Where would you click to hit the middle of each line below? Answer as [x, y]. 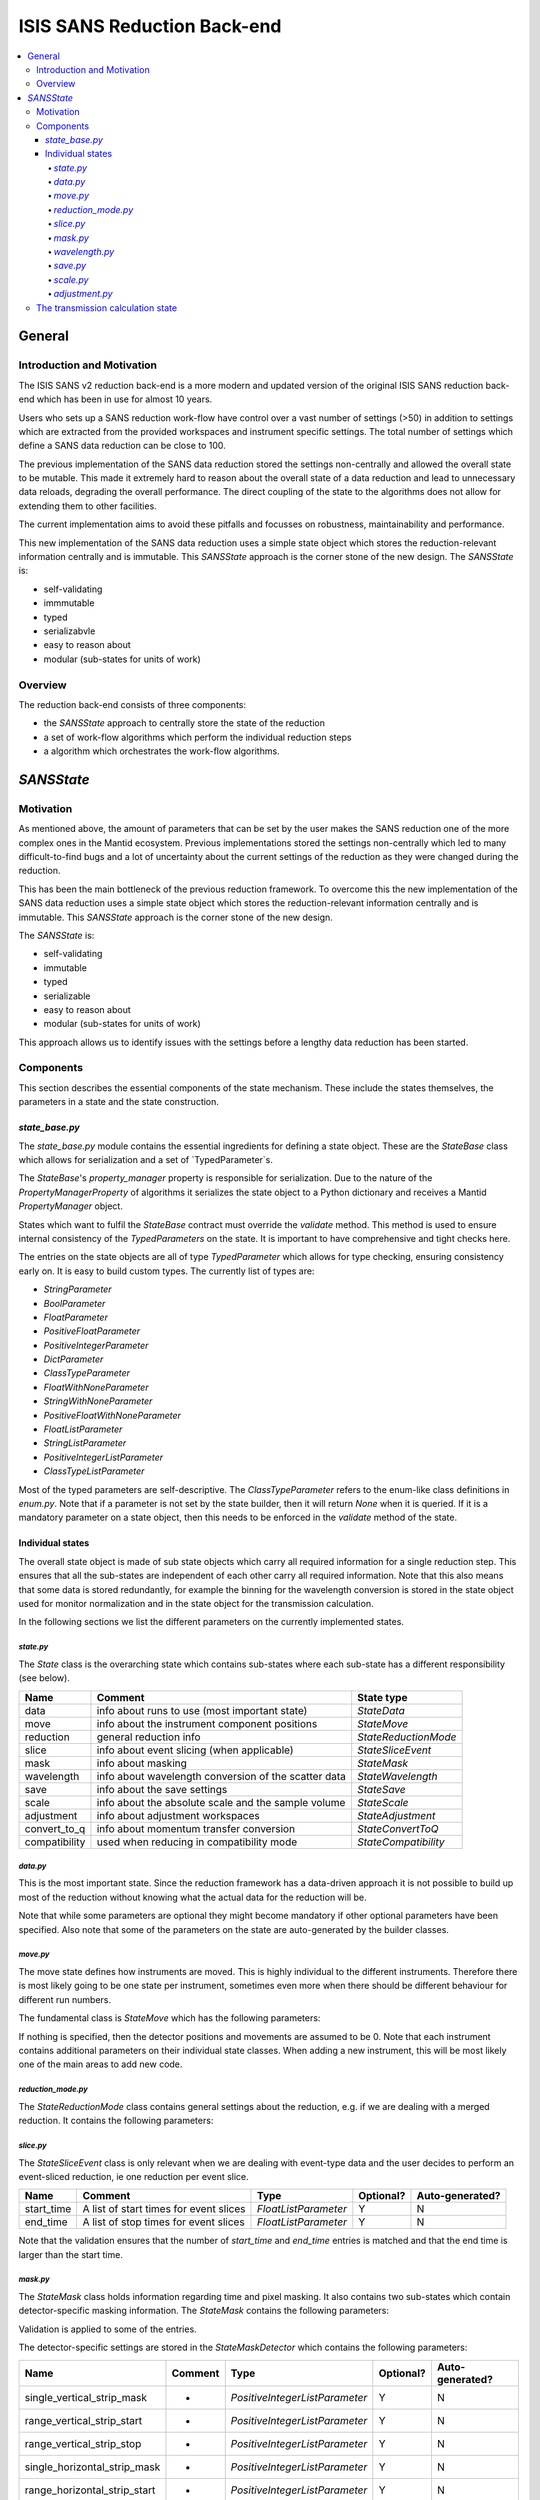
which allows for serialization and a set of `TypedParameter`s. [146, 1160]
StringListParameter [85, 1443]
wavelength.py [84, 252]
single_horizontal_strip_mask [92, 2467]
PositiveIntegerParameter [96, 1345]
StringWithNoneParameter [98, 1401]
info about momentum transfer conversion [195, 1828]
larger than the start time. [71, 2254]
